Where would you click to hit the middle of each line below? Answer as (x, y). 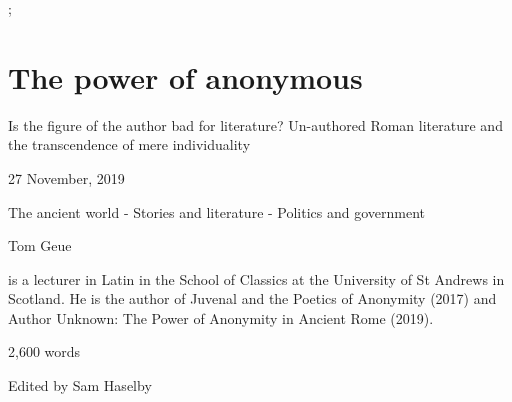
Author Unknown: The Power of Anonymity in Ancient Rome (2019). (221, 317)
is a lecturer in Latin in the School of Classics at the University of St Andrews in (256, 278)
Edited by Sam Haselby (80, 385)
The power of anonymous (185, 76)
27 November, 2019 (66, 177)
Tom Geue (40, 245)
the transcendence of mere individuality (129, 144)
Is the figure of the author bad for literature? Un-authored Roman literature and (255, 124)
